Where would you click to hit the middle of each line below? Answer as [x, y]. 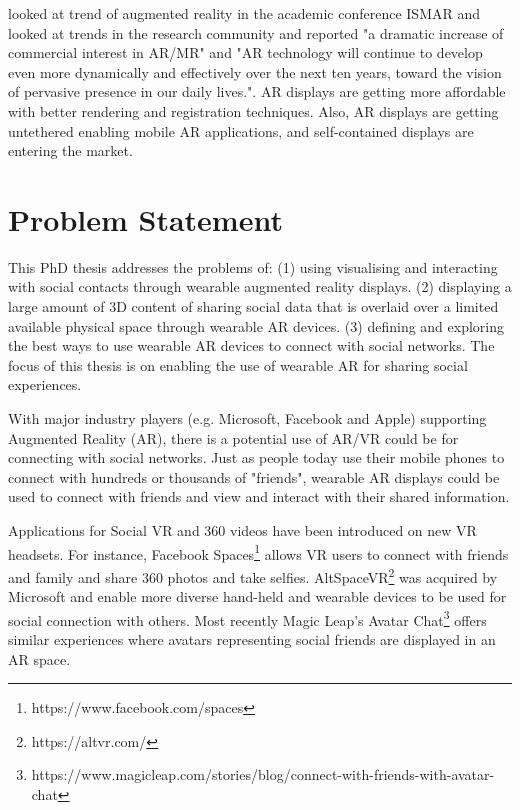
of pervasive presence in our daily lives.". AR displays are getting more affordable [257, 91]
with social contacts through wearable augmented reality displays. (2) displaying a [260, 286]
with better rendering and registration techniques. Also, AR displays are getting [253, 110]
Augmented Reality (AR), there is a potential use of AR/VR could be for [233, 437]
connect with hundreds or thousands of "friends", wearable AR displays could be [254, 476]
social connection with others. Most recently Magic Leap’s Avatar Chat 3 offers [247, 618]
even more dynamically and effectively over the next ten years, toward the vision [255, 71]
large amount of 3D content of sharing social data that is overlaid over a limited [253, 306]
